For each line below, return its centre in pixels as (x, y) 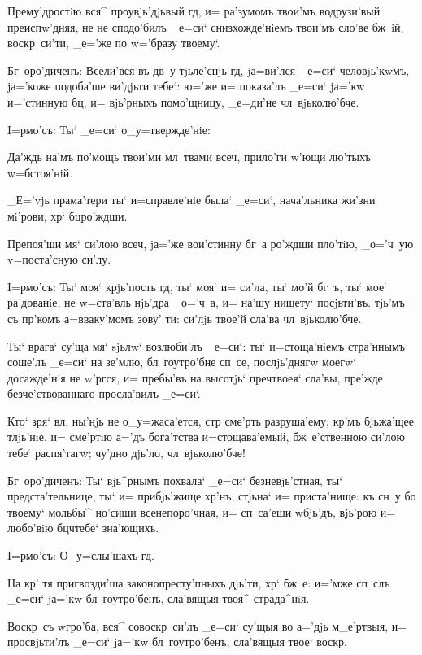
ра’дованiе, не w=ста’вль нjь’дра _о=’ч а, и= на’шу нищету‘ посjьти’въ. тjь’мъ (206, 302)
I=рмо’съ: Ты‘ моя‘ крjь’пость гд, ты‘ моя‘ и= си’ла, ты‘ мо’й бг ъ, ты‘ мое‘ (198, 286)
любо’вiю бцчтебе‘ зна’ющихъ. (83, 528)
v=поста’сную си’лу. (59, 259)
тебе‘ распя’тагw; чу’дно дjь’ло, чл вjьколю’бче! (126, 453)
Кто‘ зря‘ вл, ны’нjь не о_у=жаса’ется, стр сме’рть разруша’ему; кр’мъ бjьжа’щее (211, 420)
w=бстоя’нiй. (40, 172)
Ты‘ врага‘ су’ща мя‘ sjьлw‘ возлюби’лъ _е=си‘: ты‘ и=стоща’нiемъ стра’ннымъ (207, 345)
